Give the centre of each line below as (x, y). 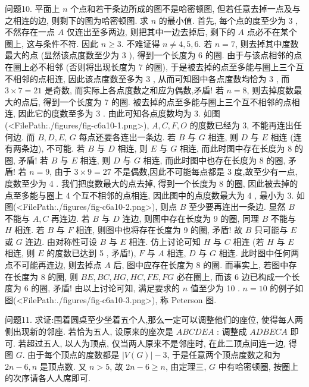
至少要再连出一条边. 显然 (237, 207)
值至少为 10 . (215, 288)
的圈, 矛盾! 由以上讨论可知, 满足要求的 (105, 288)
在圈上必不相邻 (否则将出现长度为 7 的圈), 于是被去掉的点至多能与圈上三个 (150, 66)
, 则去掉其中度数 (267, 43)
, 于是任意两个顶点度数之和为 (224, 355)
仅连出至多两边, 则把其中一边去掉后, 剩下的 (151, 32)
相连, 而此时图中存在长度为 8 (236, 148)
